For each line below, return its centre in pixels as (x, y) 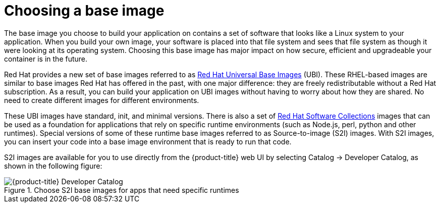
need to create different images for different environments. (102, 100)
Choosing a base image (84, 11)
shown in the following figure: (53, 166)
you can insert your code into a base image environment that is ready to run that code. (148, 141)
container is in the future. (46, 59)
